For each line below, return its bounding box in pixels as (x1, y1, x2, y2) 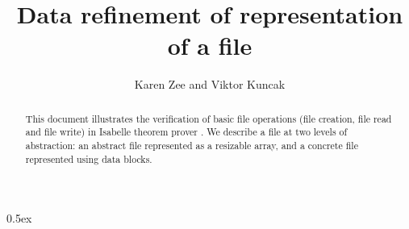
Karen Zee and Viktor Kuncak (134, 76, 286, 93)
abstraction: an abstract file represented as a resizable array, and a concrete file (25, 139, 358, 152)
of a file (167, 29, 252, 62)
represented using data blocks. (25, 152, 152, 165)
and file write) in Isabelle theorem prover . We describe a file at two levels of (25, 125, 348, 139)
